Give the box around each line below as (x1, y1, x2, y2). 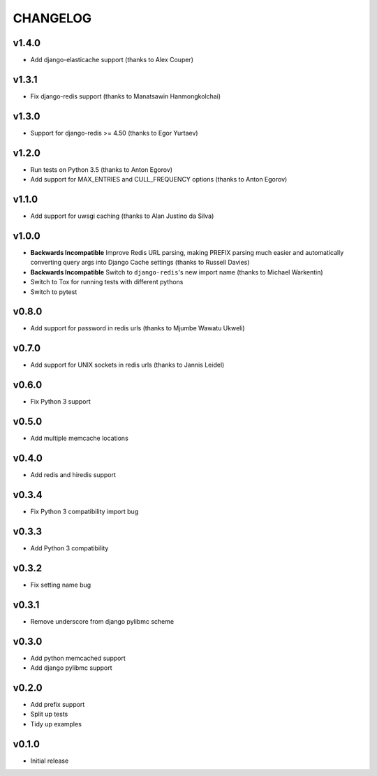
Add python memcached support (30, 654, 126, 662)
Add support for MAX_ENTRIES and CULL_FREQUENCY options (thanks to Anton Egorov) (30, 175, 288, 184)
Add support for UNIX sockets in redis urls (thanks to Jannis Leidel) (30, 360, 225, 369)
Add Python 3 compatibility (30, 543, 109, 552)
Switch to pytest (30, 287, 77, 296)
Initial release (30, 756, 69, 765)
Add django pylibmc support (30, 664, 112, 672)
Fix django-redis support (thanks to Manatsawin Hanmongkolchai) (30, 91, 221, 101)
